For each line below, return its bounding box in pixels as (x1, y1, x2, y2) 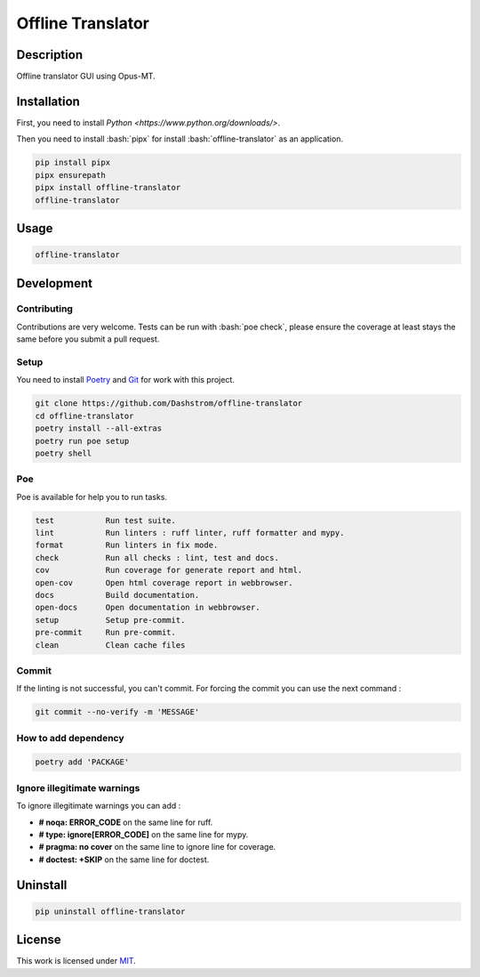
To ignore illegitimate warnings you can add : (16, 801, 181, 811)
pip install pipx (35, 157, 111, 168)
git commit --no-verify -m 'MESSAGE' (35, 707, 200, 717)
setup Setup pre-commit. (35, 615, 186, 625)
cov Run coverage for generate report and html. (35, 565, 303, 576)
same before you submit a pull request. (16, 334, 160, 344)
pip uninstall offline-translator (35, 906, 186, 916)
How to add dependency (16, 731, 124, 744)
